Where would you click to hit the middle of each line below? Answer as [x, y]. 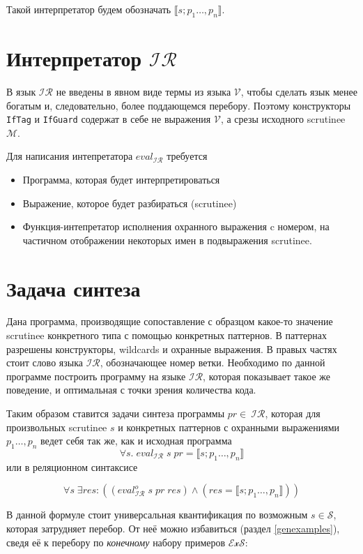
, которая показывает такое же [267, 376]
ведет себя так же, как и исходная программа [136, 441]
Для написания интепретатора [70, 156]
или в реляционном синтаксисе [72, 466]
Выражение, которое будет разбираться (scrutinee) [130, 203]
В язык [21, 91]
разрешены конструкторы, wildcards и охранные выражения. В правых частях [172, 349]
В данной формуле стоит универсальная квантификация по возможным [157, 515]
